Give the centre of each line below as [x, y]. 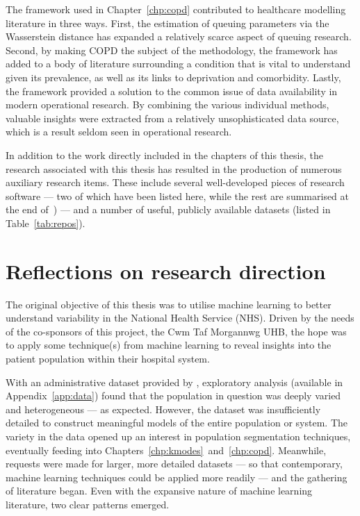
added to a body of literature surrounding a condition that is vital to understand [178, 64]
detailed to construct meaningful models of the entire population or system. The [177, 423]
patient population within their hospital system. [108, 358]
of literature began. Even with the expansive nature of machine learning [159, 491]
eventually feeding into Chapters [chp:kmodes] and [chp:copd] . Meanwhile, [166, 450]
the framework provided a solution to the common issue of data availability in [172, 91]
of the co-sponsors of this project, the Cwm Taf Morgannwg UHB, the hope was [176, 331]
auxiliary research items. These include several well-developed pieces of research [175, 182]
